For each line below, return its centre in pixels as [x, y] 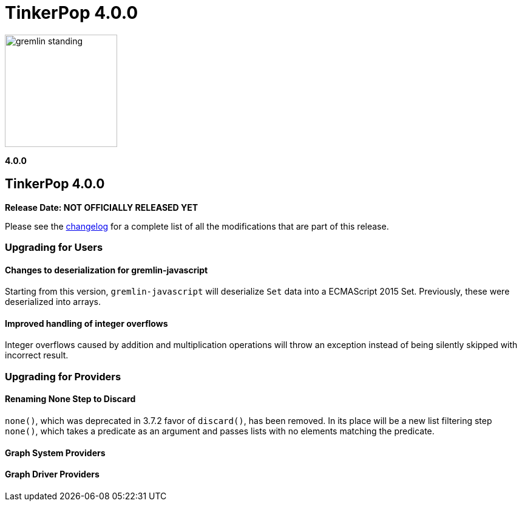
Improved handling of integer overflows [86, 323]
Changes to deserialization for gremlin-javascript [107, 270]
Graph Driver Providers [52, 474]
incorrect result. [37, 355]
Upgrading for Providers [63, 376]
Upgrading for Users [54, 247]
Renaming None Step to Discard [70, 399]
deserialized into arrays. [53, 302]
